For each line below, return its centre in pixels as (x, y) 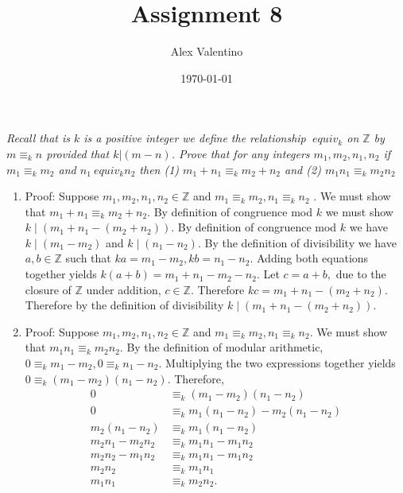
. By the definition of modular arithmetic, (221, 347)
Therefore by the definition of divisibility (124, 305)
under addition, (124, 289)
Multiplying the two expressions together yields (281, 363)
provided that (78, 153)
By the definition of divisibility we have (300, 242)
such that (88, 258)
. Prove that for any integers (240, 153)
